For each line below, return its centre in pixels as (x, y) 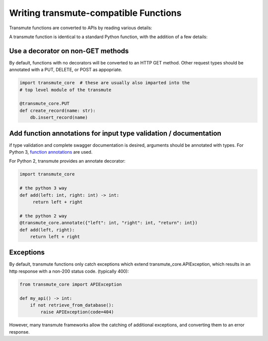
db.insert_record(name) (59, 117)
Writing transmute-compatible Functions (95, 13)
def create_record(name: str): (58, 111)
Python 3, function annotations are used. (51, 152)
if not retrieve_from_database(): (72, 305)
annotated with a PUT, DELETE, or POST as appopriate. (66, 70)
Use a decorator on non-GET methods (69, 51)
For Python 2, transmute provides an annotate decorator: (67, 161)
